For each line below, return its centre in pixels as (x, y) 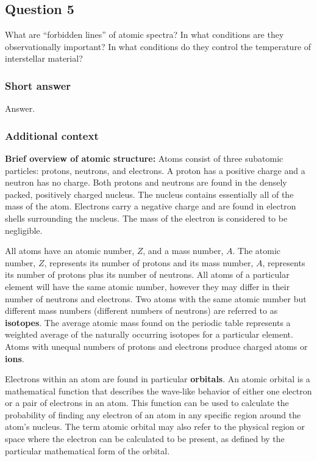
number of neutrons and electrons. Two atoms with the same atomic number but (156, 298)
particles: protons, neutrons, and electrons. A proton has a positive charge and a (155, 170)
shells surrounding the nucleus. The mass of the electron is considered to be (146, 218)
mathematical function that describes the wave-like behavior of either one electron (158, 390)
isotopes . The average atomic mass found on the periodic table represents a (148, 322)
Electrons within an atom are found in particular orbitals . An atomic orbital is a (158, 379)
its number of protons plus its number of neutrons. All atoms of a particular (147, 274)
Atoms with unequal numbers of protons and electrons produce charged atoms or (156, 346)
